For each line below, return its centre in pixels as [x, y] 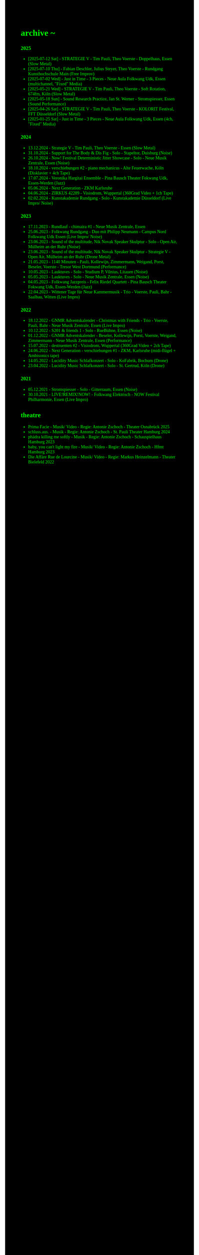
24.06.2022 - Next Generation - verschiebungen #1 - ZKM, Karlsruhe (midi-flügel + [102, 351]
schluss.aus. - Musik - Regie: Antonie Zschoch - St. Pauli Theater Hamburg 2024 [99, 432]
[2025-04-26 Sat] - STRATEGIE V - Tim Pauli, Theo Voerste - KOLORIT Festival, [101, 109]
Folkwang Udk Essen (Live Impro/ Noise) [65, 237]
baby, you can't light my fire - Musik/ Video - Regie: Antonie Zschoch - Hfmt [96, 447]
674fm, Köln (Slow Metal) [51, 94]
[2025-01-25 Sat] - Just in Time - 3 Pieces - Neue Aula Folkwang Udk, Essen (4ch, [100, 119]
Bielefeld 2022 [41, 462]
